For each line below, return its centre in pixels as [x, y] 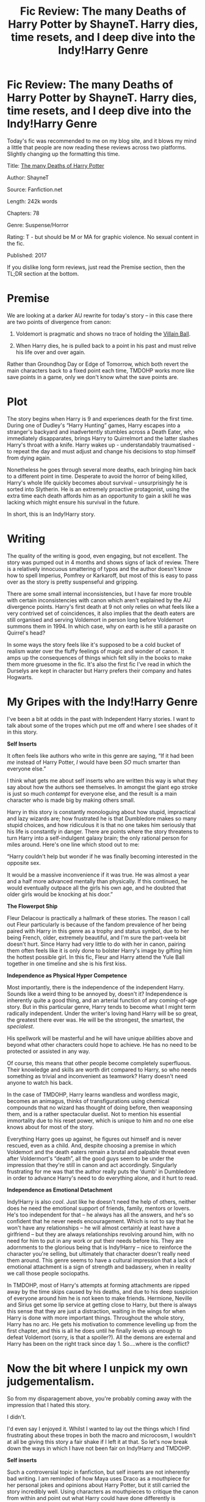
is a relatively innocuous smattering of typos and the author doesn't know [99, 568]
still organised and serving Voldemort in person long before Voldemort [95, 619]
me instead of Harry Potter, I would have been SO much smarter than [94, 762]
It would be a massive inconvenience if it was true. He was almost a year [98, 875]
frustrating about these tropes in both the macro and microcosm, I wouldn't [101, 1435]
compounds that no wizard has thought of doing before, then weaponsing [100, 1108]
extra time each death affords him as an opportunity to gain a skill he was [99, 496]
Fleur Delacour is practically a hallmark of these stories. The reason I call [99, 918]
